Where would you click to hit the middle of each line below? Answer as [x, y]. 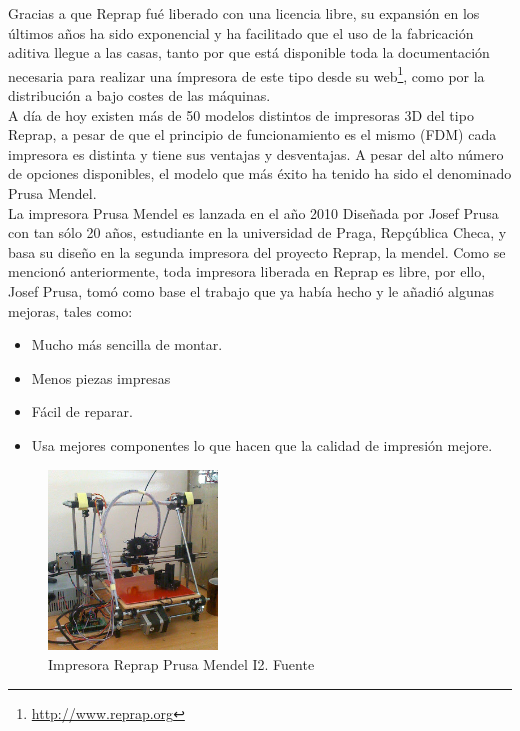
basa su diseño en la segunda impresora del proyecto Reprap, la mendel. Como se [257, 251]
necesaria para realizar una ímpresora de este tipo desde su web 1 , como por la [246, 74]
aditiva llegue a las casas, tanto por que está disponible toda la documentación [249, 52]
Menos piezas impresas [101, 377]
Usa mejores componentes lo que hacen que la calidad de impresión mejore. [262, 444]
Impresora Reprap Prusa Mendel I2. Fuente [181, 664]
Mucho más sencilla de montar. [127, 344]
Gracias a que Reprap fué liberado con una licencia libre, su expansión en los [244, 13]
